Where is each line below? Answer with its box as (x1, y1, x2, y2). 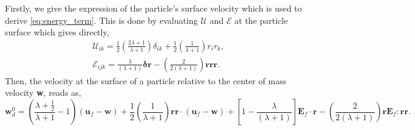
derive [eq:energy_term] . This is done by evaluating (5, 13, 198, 26)
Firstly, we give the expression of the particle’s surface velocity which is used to (5, 2, 302, 14)
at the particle (234, 13, 288, 26)
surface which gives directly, (5, 26, 109, 38)
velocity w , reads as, (5, 86, 81, 99)
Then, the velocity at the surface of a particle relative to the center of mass (5, 74, 287, 87)
